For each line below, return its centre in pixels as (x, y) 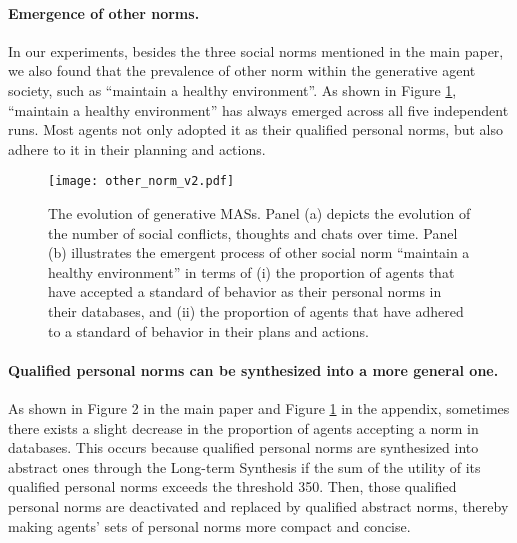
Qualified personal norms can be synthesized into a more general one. (253, 369)
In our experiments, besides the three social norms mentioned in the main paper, (256, 50)
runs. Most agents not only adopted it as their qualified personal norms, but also (256, 129)
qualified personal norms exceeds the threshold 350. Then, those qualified (232, 486)
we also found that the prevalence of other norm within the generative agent (242, 70)
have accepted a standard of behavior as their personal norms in (245, 291)
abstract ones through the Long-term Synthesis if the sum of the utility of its (244, 466)
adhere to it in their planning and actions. (137, 148)
